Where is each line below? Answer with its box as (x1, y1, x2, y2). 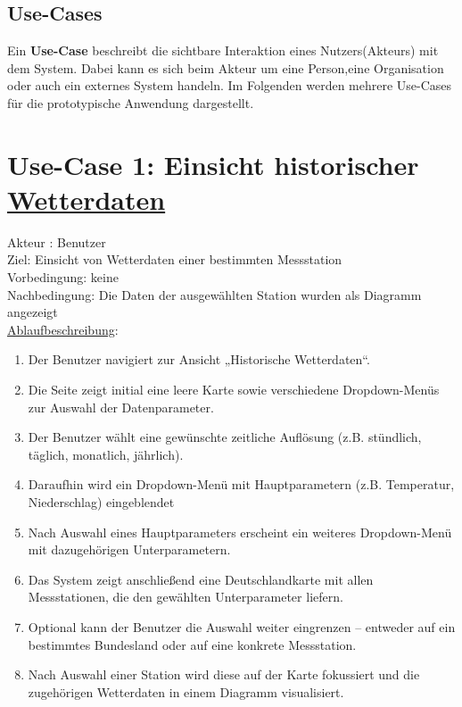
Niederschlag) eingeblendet (28, 493, 175, 512)
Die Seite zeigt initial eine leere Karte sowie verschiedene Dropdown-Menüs (28, 380, 440, 399)
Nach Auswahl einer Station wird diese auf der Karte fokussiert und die (28, 665, 420, 684)
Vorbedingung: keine (7, 268, 119, 287)
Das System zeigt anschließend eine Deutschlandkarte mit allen (28, 570, 374, 588)
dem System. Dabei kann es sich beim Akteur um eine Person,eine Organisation (7, 58, 444, 77)
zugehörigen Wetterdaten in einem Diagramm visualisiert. (28, 682, 344, 701)
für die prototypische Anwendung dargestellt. (7, 93, 254, 112)
